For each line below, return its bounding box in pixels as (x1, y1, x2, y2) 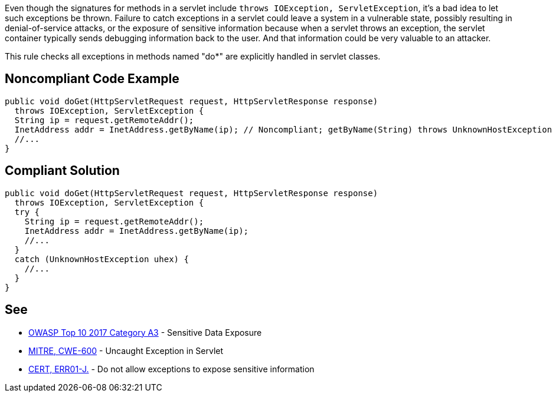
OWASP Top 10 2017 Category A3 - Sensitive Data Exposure (28, 327, 262, 338)
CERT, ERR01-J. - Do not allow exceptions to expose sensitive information (28, 363, 315, 374)
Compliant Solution (5, 163, 120, 178)
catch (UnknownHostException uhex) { (14, 254, 189, 264)
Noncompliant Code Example (5, 71, 179, 87)
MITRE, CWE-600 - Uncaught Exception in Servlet (28, 345, 224, 356)
